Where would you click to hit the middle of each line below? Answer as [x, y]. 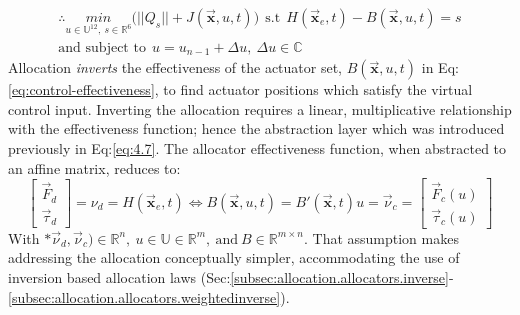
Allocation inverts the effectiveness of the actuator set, [175, 67]
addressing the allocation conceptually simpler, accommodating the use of [234, 257]
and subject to [102, 47]
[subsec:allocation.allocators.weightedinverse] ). [149, 296]
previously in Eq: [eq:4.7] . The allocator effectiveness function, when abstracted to [257, 148]
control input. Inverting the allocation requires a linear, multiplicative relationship [260, 108]
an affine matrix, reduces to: [94, 167]
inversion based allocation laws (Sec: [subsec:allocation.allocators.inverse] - [231, 276]
